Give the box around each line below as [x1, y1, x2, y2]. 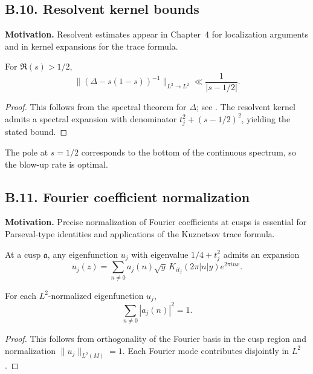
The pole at [5, 145, 48, 158]
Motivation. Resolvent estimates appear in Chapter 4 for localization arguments [5, 28, 308, 41]
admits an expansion [223, 248, 300, 260]
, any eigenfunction [47, 248, 118, 260]
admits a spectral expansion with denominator [5, 112, 177, 125]
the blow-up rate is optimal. [5, 157, 108, 170]
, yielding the [241, 112, 291, 125]
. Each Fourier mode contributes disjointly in [122, 344, 289, 356]
